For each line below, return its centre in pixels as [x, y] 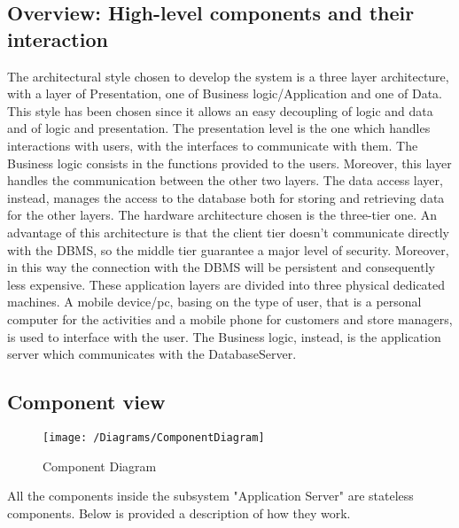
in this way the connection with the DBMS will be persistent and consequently [221, 267]
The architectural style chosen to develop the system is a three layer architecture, [228, 76]
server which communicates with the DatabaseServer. [152, 354]
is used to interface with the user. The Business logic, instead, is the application [224, 336]
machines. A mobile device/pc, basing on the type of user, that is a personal [214, 302]
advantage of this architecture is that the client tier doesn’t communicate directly [228, 232]
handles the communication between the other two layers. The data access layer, [225, 180]
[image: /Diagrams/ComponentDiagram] [154, 437]
